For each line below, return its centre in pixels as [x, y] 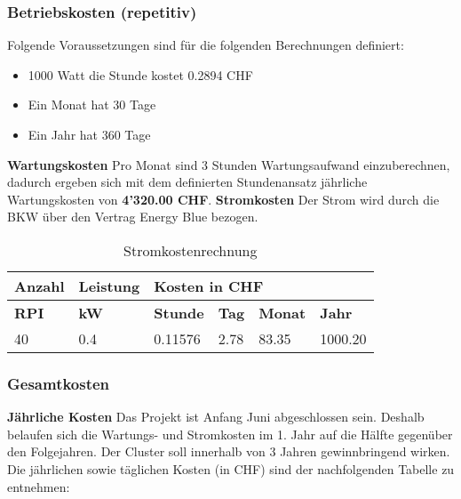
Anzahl [40, 286]
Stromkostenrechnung [191, 250]
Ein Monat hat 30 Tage [92, 105]
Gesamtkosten [59, 383]
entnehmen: [39, 486]
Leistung [109, 286]
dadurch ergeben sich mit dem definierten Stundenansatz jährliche [187, 182]
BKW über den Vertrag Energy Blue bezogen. [133, 217]
